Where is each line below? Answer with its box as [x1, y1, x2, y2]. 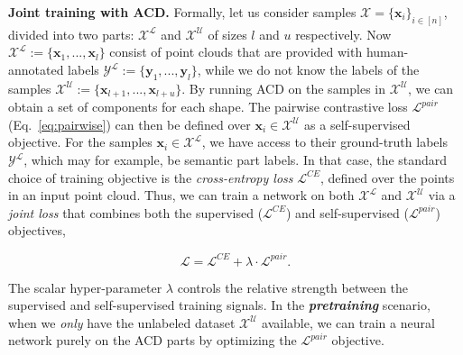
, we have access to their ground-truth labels [201, 132, 448, 151]
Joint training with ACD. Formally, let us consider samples [8, 3, 357, 21]
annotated [8, 60, 64, 79]
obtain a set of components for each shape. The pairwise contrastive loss [8, 97, 408, 116]
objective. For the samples [8, 132, 153, 151]
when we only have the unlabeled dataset [8, 313, 236, 332]
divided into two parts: [8, 24, 134, 43]
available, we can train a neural [262, 313, 435, 332]
